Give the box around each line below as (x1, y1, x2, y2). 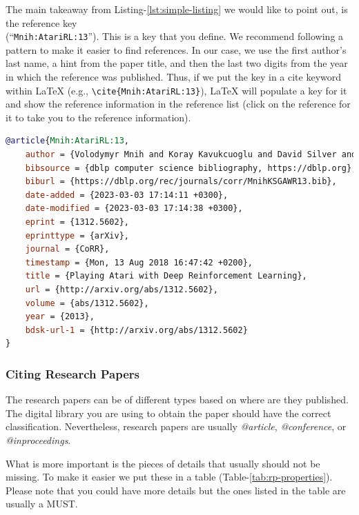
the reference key (6, 15, 77, 30)
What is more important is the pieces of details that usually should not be (6, 456, 320, 470)
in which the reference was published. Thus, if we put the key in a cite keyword (6, 70, 342, 84)
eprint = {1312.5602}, (25, 217, 129, 228)
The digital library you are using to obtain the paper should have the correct (6, 405, 331, 420)
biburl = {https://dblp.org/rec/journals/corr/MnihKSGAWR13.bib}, (25, 176, 337, 187)
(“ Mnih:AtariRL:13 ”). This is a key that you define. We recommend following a (6, 29, 344, 43)
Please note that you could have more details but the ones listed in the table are (6, 483, 346, 497)
